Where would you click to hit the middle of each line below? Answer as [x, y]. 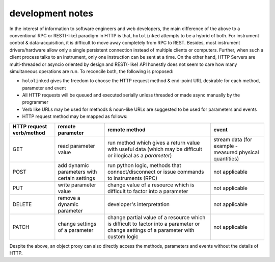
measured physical [236, 152]
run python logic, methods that [144, 165]
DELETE [22, 204]
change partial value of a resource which [156, 217]
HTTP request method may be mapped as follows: [75, 116]
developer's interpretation [139, 204]
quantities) [226, 158]
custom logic [123, 236]
